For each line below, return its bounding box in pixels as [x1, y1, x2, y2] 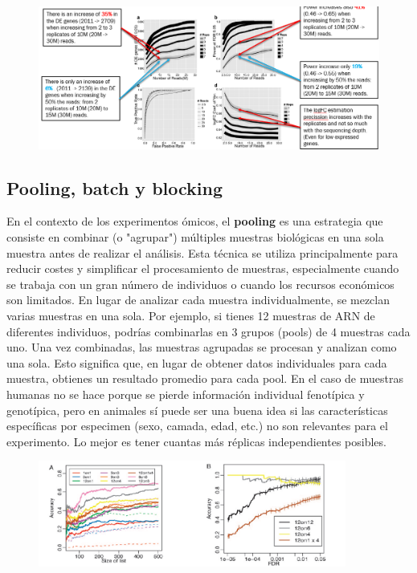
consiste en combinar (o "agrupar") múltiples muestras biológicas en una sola [6, 229, 384, 246]
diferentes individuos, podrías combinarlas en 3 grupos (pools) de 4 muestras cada [6, 323, 411, 339]
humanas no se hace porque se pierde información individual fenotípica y [6, 385, 365, 402]
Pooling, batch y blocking [6, 175, 223, 200]
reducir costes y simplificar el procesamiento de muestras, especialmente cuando [6, 260, 399, 277]
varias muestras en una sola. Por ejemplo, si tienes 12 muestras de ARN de [6, 307, 375, 323]
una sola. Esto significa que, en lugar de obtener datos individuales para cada [6, 354, 387, 371]
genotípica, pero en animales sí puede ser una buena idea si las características [6, 401, 388, 418]
